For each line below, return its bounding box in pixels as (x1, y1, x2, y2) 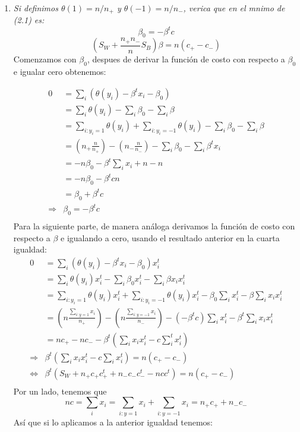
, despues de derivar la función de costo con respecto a (87, 53, 285, 65)
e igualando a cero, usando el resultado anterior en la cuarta (61, 231, 280, 244)
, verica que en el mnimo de (183, 2, 285, 14)
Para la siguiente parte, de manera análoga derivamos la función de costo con (13, 219, 295, 232)
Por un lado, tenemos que (13, 384, 107, 397)
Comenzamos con (13, 53, 77, 65)
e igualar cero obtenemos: (13, 65, 106, 78)
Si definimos (13, 2, 58, 14)
